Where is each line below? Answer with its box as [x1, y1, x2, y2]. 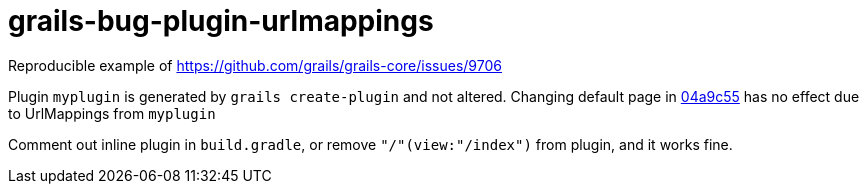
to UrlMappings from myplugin [8, 104, 216, 122]
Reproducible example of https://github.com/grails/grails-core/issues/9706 [8, 56, 502, 74]
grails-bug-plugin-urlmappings [8, 4, 434, 38]
